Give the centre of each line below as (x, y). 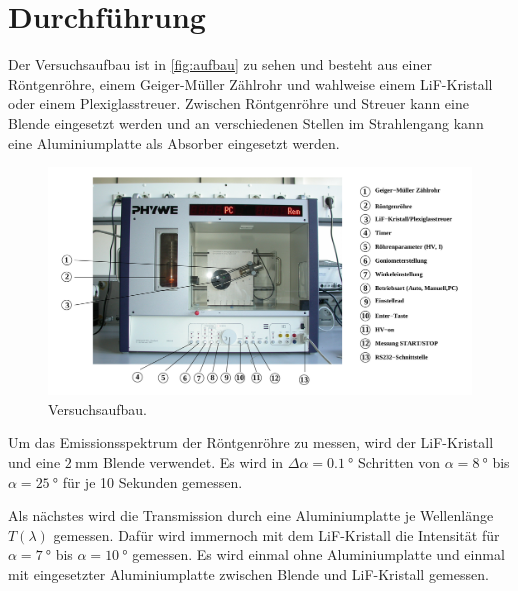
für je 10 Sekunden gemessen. (152, 481)
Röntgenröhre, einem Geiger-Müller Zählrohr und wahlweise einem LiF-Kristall (250, 83)
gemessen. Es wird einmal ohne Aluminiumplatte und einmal (318, 554)
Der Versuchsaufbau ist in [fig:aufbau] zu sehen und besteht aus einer (220, 64)
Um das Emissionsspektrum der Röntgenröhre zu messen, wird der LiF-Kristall (251, 442)
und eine (34, 462)
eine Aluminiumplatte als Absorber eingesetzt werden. (174, 142)
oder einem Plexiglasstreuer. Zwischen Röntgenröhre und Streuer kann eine (238, 103)
